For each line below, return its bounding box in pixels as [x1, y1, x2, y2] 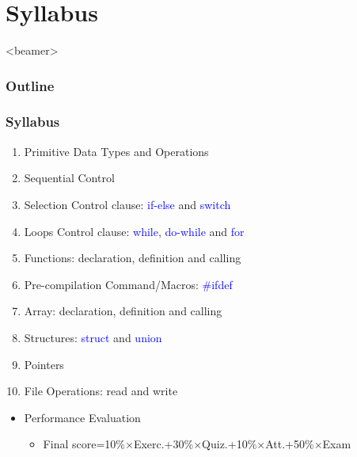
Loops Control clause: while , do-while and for [24, 223, 245, 239]
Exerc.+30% [133, 436, 194, 452]
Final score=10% [43, 436, 125, 452]
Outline [6, 75, 55, 95]
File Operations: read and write [24, 383, 178, 399]
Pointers [24, 356, 64, 372]
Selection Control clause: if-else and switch [24, 196, 231, 212]
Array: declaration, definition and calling [24, 303, 222, 319]
